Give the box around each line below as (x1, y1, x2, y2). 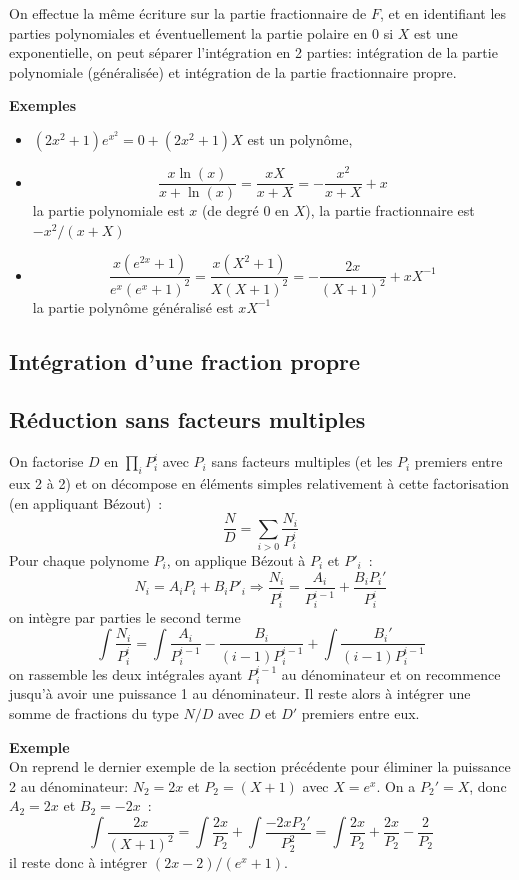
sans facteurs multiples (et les (211, 451, 393, 472)
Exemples (9, 95, 77, 116)
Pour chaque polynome (9, 550, 149, 571)
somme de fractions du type (9, 702, 179, 723)
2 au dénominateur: (9, 775, 129, 796)
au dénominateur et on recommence (281, 663, 501, 684)
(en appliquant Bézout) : (9, 492, 163, 513)
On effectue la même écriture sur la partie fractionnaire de (9, 3, 367, 23)
